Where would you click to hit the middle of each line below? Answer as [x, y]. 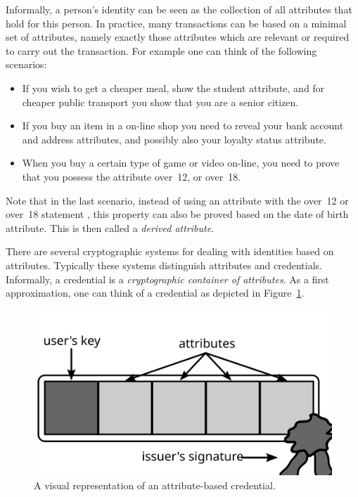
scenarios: [26, 64]
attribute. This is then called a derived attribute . [110, 227]
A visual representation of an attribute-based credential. [155, 485]
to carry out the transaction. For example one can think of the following [161, 50]
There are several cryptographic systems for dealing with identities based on [170, 251]
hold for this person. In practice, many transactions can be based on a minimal [176, 23]
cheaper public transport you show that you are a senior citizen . [160, 102]
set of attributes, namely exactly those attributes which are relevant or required [178, 37]
